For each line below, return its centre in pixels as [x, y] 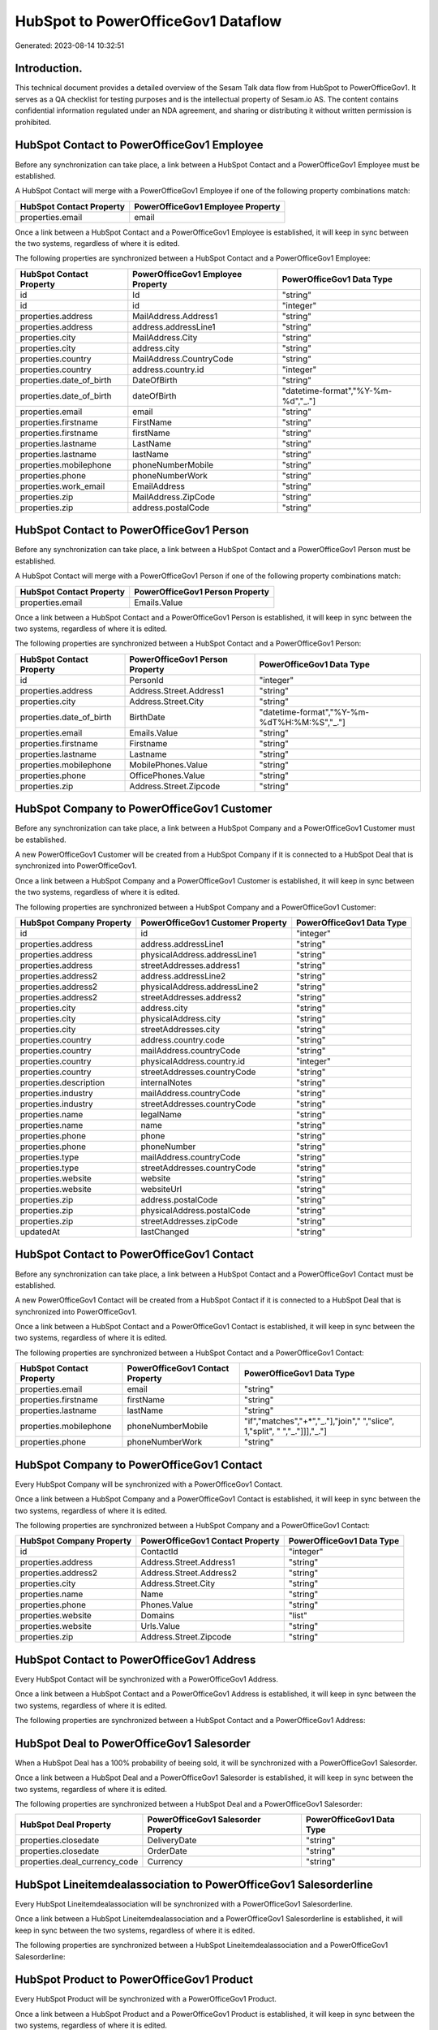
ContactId [159, 1552]
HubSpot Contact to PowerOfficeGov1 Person [132, 531]
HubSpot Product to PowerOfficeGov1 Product [134, 1980]
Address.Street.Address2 [189, 1573]
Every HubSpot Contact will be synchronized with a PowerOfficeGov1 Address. [147, 1679]
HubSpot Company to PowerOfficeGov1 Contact [139, 1464]
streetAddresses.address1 [191, 965]
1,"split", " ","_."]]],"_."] [286, 1432]
